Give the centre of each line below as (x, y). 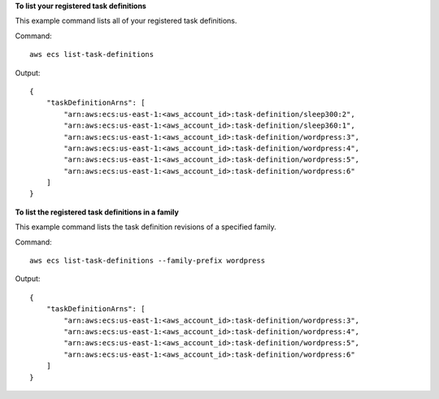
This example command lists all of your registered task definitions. (126, 21)
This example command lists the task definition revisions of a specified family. (146, 227)
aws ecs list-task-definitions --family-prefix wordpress (148, 261)
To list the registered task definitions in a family (97, 212)
